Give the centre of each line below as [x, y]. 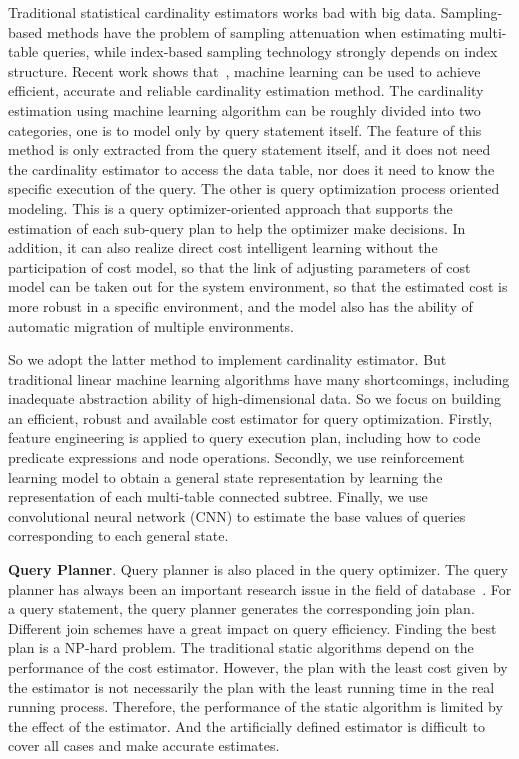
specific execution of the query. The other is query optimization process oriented [254, 188]
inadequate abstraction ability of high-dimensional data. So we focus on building [255, 398]
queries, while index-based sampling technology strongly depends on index [270, 51]
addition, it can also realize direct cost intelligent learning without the [223, 247]
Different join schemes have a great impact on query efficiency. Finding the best [252, 627]
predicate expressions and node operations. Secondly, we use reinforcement [236, 457]
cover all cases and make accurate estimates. [144, 745]
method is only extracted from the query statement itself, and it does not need [249, 149]
